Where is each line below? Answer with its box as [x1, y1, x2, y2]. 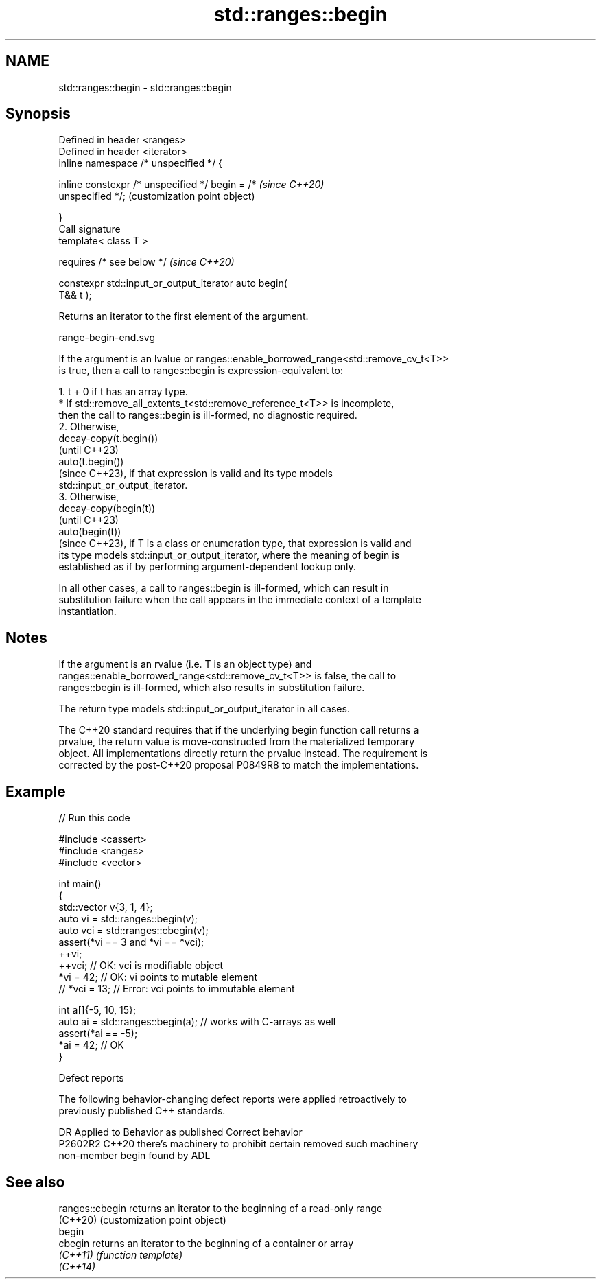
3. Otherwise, [58, 491, 119, 503]
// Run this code [58, 812, 130, 824]
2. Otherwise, [58, 421, 119, 433]
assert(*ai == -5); [58, 1027, 138, 1040]
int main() [58, 878, 102, 890]
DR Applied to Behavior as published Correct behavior [58, 1126, 303, 1139]
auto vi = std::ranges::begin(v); [58, 913, 198, 925]
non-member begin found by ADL [58, 1149, 211, 1162]
